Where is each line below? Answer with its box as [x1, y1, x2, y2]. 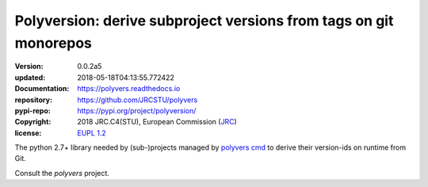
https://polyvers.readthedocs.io [77, 84, 181, 93]
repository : [14, 95, 53, 105]
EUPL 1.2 [77, 128, 106, 138]
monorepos [14, 34, 93, 52]
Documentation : [14, 84, 70, 93]
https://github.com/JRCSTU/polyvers [77, 95, 198, 105]
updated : [14, 72, 46, 82]
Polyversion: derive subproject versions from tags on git [14, 12, 394, 29]
